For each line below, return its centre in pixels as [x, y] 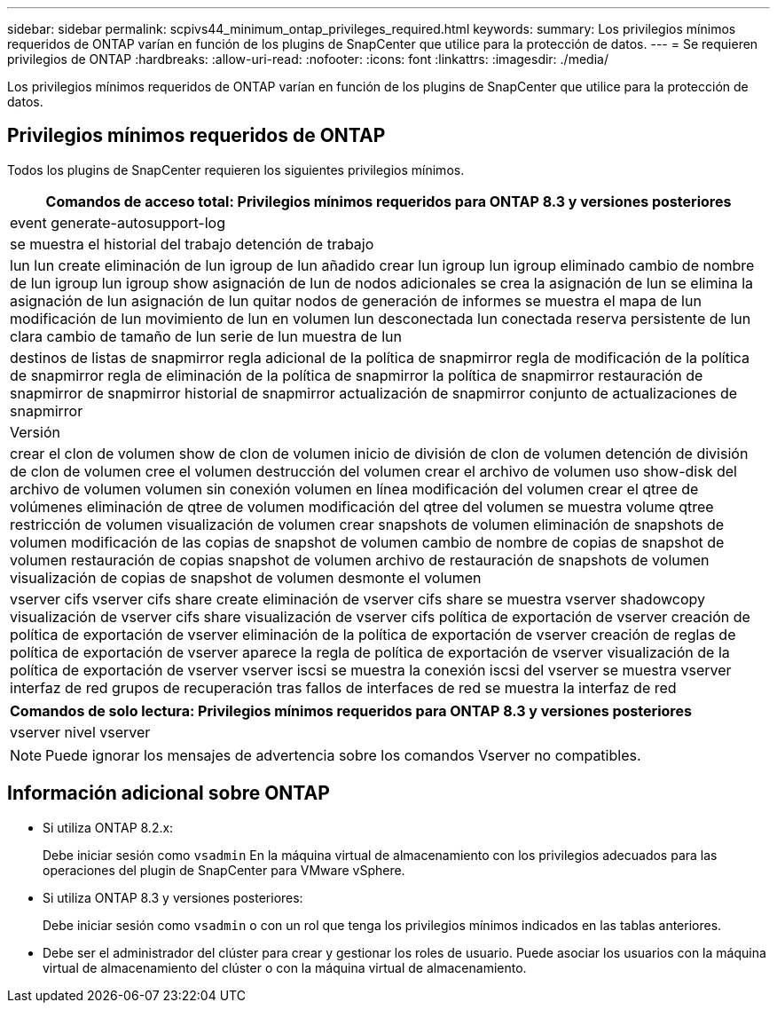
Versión [35, 432]
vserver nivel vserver [80, 732]
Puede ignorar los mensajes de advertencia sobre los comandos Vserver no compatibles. [343, 755]
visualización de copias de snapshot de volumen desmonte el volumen [246, 577]
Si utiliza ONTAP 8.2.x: [108, 827]
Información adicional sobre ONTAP [169, 793]
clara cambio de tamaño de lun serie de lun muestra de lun [206, 336]
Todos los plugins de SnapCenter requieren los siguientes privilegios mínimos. [236, 170]
